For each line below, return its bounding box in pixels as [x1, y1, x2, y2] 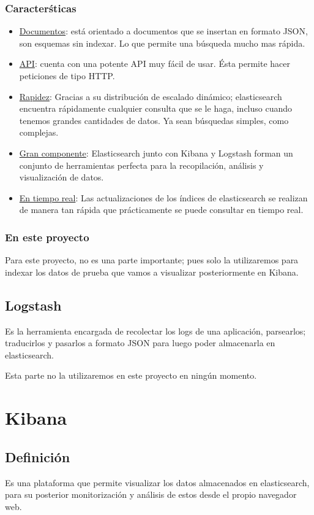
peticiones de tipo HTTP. [19, 69, 115, 82]
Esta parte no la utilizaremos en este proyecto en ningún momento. [5, 369, 257, 382]
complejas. [19, 126, 59, 139]
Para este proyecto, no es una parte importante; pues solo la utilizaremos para [5, 254, 299, 266]
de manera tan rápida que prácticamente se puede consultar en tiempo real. [19, 203, 304, 216]
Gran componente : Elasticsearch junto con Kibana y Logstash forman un [19, 146, 293, 159]
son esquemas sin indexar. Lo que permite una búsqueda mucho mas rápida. [19, 36, 305, 49]
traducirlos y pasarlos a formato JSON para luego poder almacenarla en [5, 336, 275, 349]
